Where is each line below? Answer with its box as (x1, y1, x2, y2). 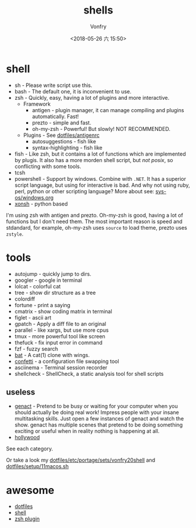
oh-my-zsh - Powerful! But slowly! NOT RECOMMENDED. (32, 125, 171, 132)
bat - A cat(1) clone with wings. (14, 351, 90, 358)
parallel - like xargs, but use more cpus (14, 327, 109, 334)
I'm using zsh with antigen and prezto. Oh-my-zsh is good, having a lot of (6, 211, 183, 218)
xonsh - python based (14, 200, 68, 207)
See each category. (6, 445, 53, 452)
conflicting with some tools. (14, 163, 82, 170)
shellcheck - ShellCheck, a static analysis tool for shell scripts (14, 370, 164, 377)
